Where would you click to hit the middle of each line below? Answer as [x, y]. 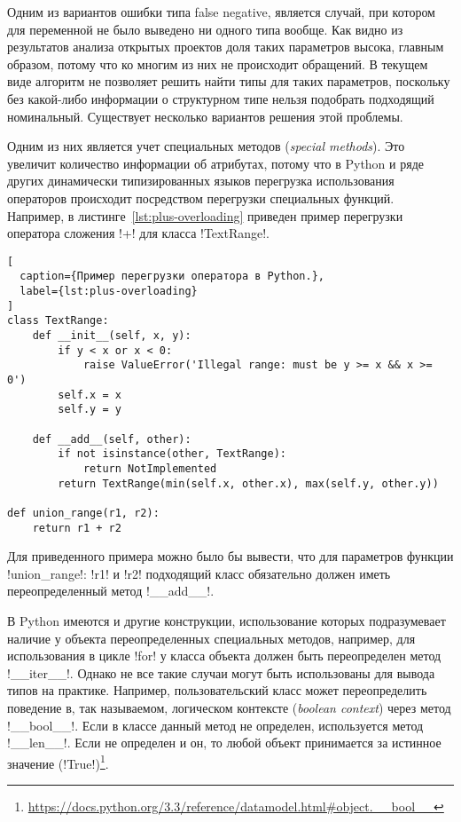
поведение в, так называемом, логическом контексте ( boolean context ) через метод [229, 707]
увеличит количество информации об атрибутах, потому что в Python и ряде [215, 163]
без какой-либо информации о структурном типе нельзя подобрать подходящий [221, 98]
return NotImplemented [150, 468]
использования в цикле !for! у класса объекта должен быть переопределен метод [224, 656]
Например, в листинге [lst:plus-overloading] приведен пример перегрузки [205, 215]
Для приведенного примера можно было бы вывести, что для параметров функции [230, 556]
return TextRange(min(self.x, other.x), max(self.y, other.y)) [248, 483]
